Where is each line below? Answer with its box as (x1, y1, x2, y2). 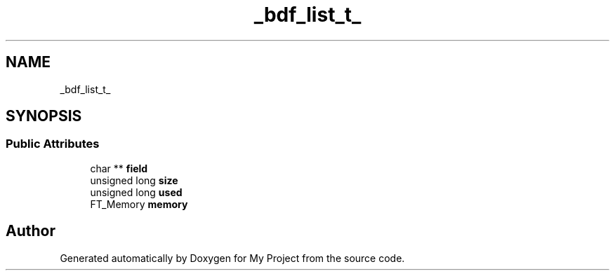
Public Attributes (6, 137, 100, 151)
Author (6, 222, 55, 240)
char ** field (90, 162, 148, 174)
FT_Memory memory (90, 198, 188, 210)
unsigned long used (90, 186, 183, 198)
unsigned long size (90, 174, 178, 186)
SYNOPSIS (6, 107, 82, 125)
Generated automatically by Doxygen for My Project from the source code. (60, 251, 405, 264)
